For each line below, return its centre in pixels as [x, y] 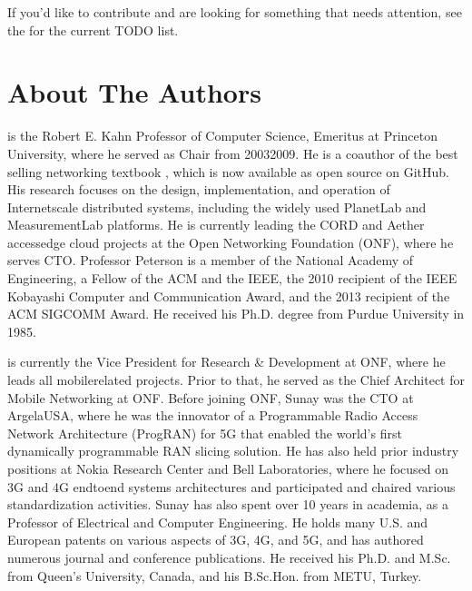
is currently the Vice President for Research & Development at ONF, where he [226, 362]
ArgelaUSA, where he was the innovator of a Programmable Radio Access [213, 415]
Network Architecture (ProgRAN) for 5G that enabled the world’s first [205, 433]
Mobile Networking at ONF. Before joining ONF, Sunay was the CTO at [211, 397]
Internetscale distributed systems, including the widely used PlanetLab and [217, 207]
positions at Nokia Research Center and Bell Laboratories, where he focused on [228, 468]
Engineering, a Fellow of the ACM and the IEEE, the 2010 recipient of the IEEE [232, 278]
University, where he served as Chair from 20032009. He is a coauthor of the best [233, 153]
